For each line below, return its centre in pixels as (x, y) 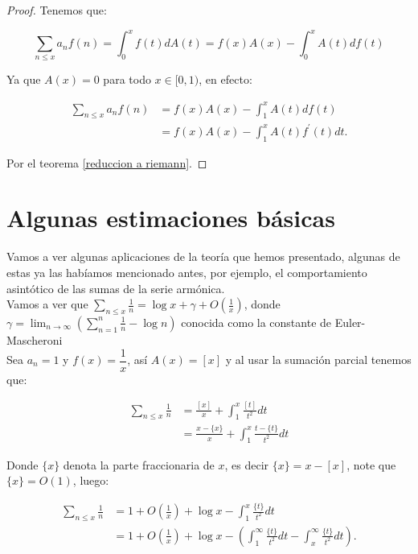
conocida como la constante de (256, 322)
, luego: (91, 480)
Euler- (350, 322)
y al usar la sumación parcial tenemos (318, 360)
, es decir (247, 464)
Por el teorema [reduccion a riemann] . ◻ (107, 162)
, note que (371, 464)
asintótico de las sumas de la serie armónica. (116, 288)
